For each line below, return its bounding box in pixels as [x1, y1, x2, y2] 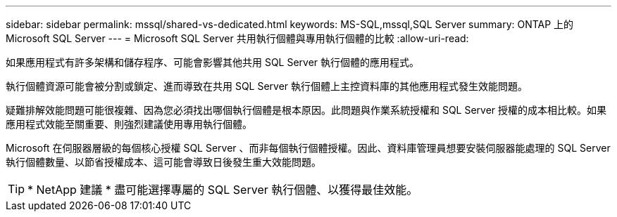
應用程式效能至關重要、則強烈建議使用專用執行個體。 [6, 118, 252, 130]
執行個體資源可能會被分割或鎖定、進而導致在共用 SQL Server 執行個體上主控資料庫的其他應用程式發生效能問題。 [6, 80, 528, 92]
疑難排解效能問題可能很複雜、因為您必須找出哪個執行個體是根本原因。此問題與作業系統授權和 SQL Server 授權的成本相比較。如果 [6, 104, 607, 116]
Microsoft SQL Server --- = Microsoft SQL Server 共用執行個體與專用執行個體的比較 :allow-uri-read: [6, 32, 469, 44]
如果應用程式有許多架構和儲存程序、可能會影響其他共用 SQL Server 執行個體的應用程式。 [6, 56, 420, 68]
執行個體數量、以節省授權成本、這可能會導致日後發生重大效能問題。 [6, 156, 321, 168]
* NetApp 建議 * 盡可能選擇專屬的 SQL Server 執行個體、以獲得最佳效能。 [27, 183, 418, 197]
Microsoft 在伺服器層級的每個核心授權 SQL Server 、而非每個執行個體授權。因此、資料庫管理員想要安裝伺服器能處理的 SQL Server [6, 142, 611, 154]
